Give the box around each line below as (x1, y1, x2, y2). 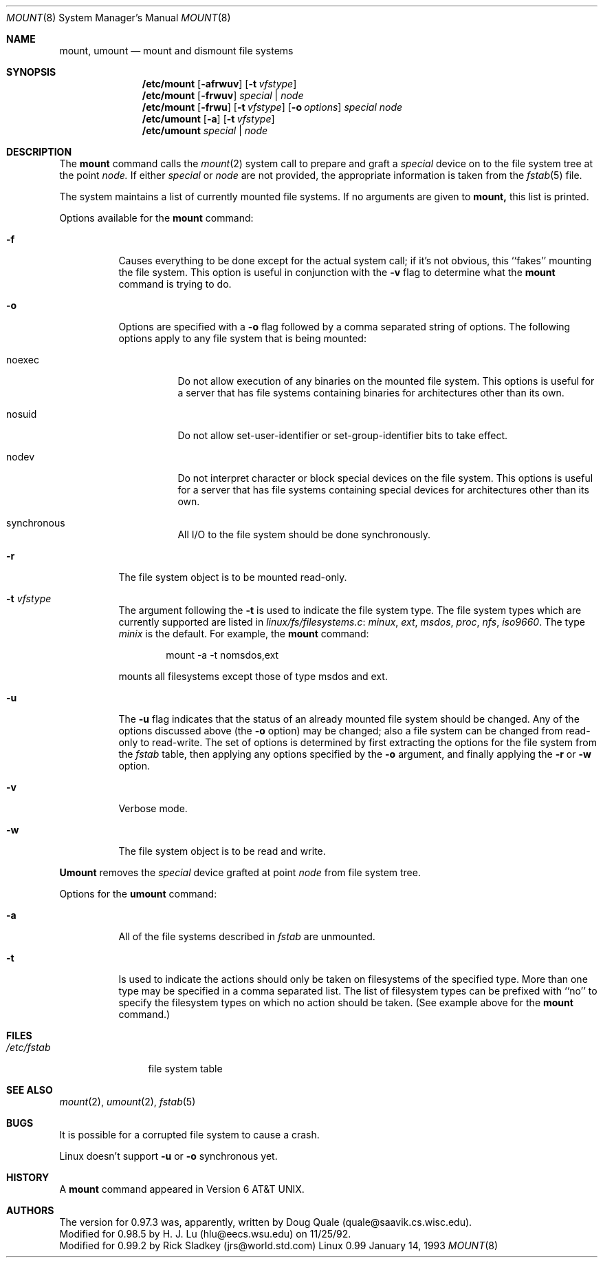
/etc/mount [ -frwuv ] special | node (142, 89, 304, 101)
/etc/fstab (6, 1041, 51, 1053)
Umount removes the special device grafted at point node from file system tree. (59, 867, 421, 878)
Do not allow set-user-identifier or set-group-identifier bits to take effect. (177, 429, 508, 441)
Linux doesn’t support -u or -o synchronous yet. (59, 1150, 278, 1162)
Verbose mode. (118, 803, 188, 814)
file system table (148, 1063, 223, 1074)
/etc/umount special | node (142, 125, 268, 136)
